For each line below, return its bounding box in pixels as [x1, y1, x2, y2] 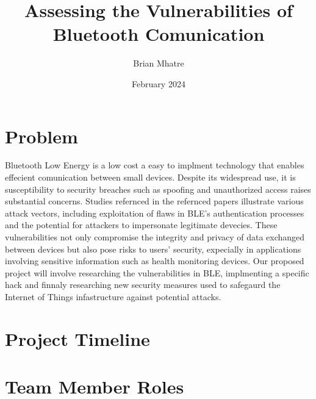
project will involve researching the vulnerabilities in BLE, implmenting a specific [5, 266, 309, 279]
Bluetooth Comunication [52, 21, 265, 46]
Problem [5, 123, 78, 148]
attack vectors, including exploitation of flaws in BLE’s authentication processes [5, 206, 304, 219]
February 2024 [132, 77, 185, 90]
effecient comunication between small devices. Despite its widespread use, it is [5, 171, 296, 184]
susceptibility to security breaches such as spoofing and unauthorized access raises [5, 182, 311, 195]
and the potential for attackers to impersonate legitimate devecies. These [5, 218, 278, 231]
